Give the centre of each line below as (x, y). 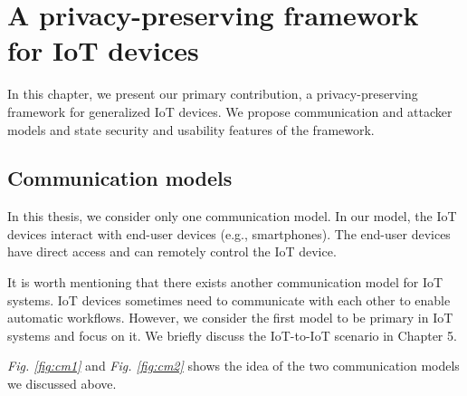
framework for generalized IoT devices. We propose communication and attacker (230, 111)
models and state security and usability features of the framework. (191, 129)
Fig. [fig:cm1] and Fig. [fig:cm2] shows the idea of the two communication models (233, 366)
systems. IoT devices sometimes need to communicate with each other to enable (229, 299)
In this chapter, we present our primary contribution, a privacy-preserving (213, 94)
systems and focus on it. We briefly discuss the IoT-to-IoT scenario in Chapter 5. (232, 335)
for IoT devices (103, 50)
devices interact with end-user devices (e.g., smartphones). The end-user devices (229, 233)
